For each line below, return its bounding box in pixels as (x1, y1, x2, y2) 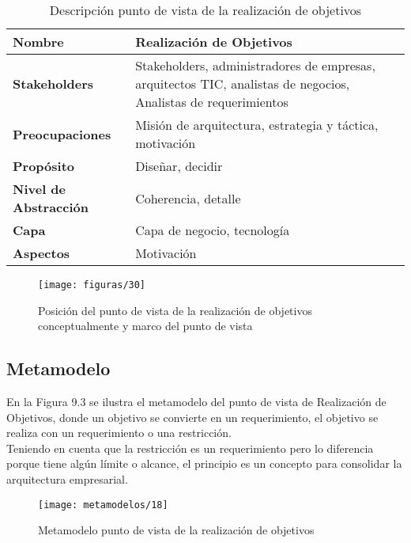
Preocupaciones (13, 124, 111, 143)
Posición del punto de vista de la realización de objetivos (38, 302, 312, 318)
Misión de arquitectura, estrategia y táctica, (135, 116, 379, 134)
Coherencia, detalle (135, 188, 241, 207)
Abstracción (13, 198, 89, 216)
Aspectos (13, 244, 70, 262)
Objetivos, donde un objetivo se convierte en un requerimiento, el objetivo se (6, 408, 379, 425)
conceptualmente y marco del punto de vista (38, 317, 253, 334)
